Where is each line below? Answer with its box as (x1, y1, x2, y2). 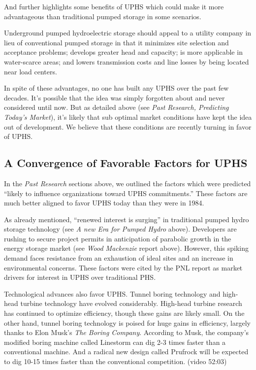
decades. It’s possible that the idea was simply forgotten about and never (4, 92, 225, 102)
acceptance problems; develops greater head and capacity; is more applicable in (4, 47, 243, 57)
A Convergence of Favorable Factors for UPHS (4, 155, 248, 170)
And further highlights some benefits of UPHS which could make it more (4, 1, 224, 11)
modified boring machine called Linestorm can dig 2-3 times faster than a (4, 336, 226, 347)
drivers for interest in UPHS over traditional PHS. (4, 272, 156, 282)
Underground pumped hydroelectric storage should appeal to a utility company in (4, 28, 252, 38)
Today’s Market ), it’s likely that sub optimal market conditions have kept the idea (4, 111, 252, 122)
